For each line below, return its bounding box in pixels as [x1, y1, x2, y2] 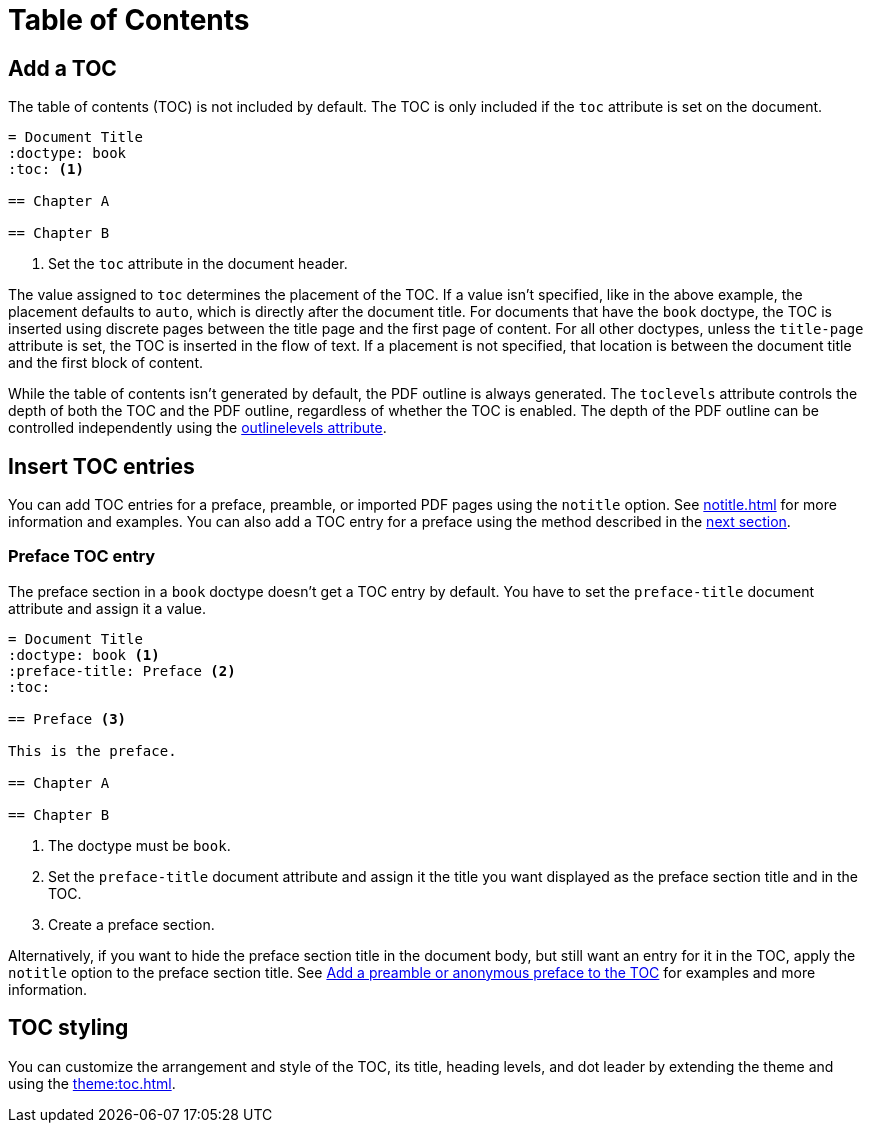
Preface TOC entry [8, 546, 156, 567]
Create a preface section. [48, 915, 215, 933]
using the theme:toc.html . [8, 1074, 176, 1092]
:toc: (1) [8, 161, 84, 178]
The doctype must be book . [48, 836, 231, 854]
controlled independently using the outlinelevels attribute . [8, 419, 387, 437]
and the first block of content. [8, 354, 203, 372]
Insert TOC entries [8, 453, 195, 479]
